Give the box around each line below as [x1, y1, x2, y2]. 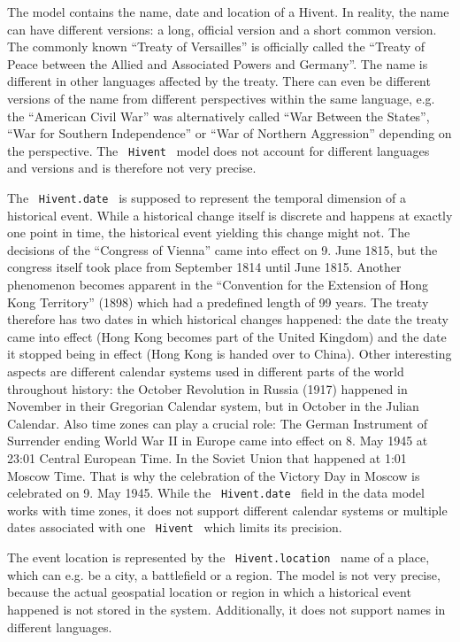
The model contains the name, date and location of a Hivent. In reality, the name [7, 3, 449, 20]
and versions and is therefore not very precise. [7, 159, 257, 177]
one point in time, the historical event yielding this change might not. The [7, 223, 410, 242]
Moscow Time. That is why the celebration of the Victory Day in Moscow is [7, 466, 420, 484]
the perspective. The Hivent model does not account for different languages [7, 141, 430, 159]
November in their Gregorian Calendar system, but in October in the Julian [7, 397, 419, 415]
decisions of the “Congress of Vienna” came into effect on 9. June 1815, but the [7, 240, 438, 259]
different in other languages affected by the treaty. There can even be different [7, 72, 431, 90]
